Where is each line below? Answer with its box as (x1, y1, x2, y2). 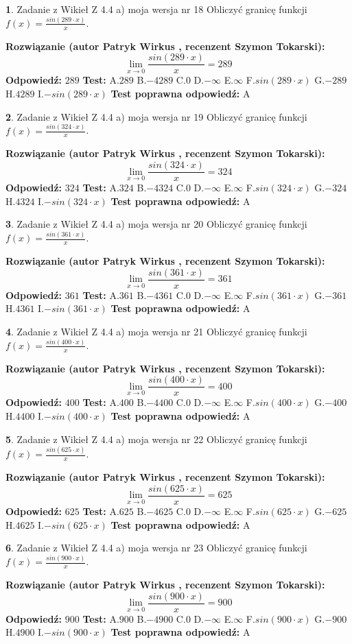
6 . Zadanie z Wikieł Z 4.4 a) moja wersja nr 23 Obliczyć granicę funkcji (5, 540, 307, 555)
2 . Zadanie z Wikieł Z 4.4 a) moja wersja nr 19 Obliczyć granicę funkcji (5, 109, 307, 123)
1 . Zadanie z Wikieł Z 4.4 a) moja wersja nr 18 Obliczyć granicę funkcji (5, 2, 307, 16)
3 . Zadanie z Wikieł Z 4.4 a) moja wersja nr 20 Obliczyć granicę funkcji (5, 217, 307, 231)
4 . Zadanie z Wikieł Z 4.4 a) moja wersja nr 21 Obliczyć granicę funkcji (5, 324, 307, 338)
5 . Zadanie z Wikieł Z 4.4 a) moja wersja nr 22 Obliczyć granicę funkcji (5, 431, 307, 446)
